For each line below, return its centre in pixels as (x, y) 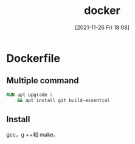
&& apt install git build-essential (64, 100)
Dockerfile (33, 58)
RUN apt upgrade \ (29, 95)
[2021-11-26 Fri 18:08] (102, 27)
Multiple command (43, 81)
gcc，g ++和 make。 (33, 135)
